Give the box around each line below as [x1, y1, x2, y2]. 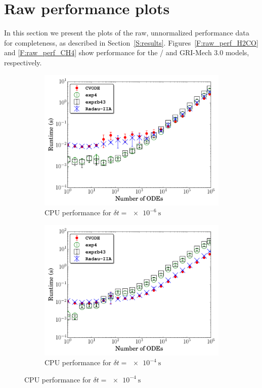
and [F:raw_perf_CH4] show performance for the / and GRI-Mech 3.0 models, [4, 47, 249, 58]
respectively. [4, 57, 42, 67]
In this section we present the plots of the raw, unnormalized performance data [4, 27, 249, 38]
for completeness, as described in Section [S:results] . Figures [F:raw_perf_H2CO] [4, 37, 258, 48]
